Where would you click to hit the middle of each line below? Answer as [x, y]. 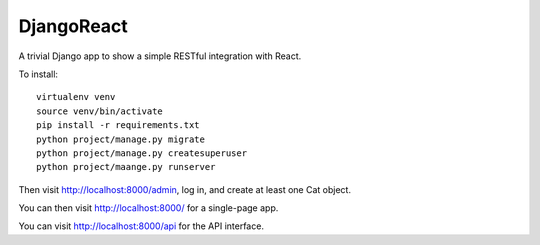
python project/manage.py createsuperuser [142, 153]
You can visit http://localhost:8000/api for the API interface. [141, 226]
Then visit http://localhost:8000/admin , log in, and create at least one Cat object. [185, 189]
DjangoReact [73, 26]
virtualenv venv [76, 97]
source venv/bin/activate [100, 111]
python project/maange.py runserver [126, 167]
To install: [38, 74]
